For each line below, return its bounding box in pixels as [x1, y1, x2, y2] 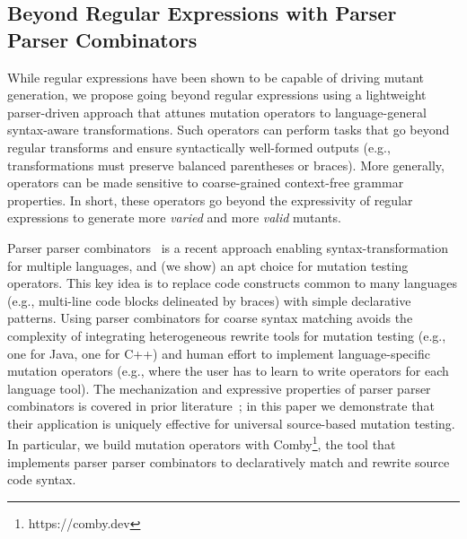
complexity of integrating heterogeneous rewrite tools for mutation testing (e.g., [7, 326, 446, 344]
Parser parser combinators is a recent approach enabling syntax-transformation [7, 238, 449, 256]
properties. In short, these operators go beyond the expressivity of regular [7, 190, 413, 209]
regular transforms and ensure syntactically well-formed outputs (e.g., [7, 137, 391, 156]
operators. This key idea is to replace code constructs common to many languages [7, 274, 458, 292]
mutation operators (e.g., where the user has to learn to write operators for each [7, 361, 449, 380]
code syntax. [7, 470, 76, 489]
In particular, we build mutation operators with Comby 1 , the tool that [7, 432, 396, 454]
